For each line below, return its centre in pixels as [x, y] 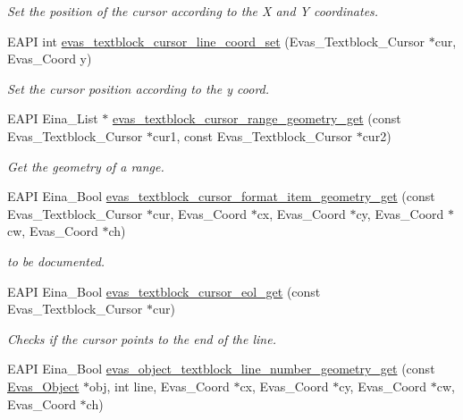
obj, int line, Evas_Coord [160, 386]
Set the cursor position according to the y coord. [139, 88]
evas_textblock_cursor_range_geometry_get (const [257, 118]
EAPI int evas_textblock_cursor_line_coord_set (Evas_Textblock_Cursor [216, 41]
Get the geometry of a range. [86, 166]
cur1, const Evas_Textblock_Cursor [253, 135]
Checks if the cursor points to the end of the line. [142, 338]
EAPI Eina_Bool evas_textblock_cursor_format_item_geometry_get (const [221, 196]
